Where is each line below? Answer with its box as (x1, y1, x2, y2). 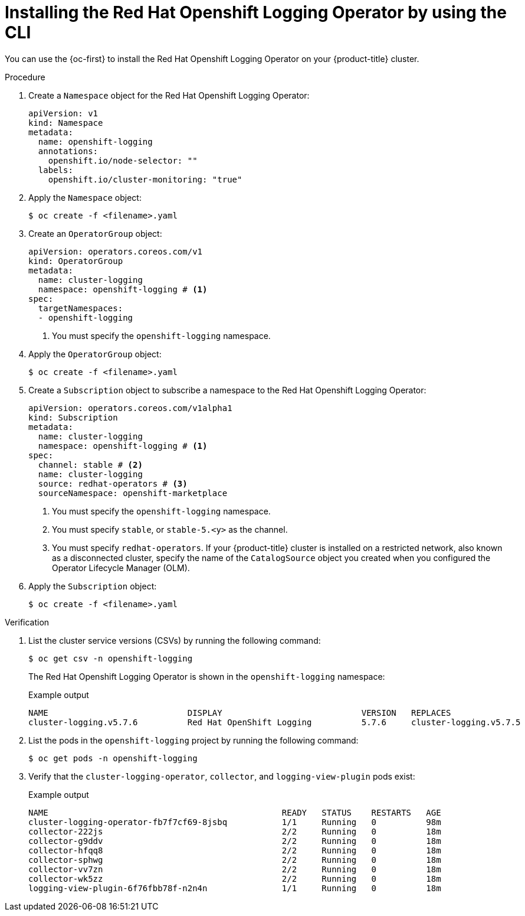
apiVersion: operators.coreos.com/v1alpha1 (28, 403, 232, 413)
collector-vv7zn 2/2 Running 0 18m (28, 864, 441, 874)
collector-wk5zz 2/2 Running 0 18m (28, 873, 441, 884)
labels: (38, 165, 73, 175)
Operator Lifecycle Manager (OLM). (52, 562, 190, 573)
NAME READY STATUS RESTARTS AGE (28, 807, 441, 817)
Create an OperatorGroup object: (28, 228, 162, 239)
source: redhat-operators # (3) (38, 478, 188, 488)
